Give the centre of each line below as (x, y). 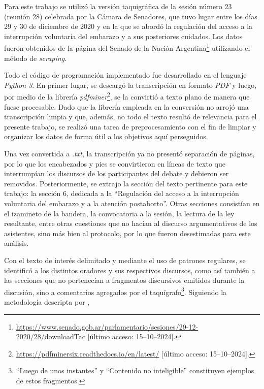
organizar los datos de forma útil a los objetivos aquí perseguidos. (106, 136)
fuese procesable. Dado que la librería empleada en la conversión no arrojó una (126, 106)
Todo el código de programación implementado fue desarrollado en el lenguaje (125, 75)
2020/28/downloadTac (51, 336)
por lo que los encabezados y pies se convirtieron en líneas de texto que (115, 163)
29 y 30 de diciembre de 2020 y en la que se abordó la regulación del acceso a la (128, 26)
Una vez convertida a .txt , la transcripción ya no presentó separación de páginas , (129, 154)
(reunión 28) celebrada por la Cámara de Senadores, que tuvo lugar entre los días (131, 16)
